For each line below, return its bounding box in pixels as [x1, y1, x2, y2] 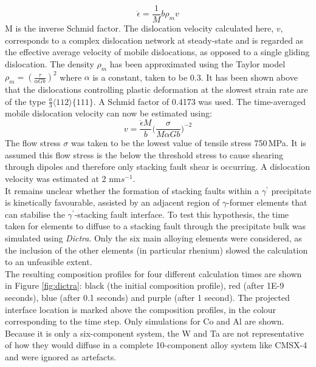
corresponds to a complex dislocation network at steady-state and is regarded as [5, 33, 304, 46]
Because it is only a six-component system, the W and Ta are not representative [5, 326, 304, 339]
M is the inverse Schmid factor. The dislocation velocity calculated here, [5, 22, 274, 35]
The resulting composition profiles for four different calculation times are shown [5, 267, 302, 280]
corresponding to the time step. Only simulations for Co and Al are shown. [5, 315, 284, 328]
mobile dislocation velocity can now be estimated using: [5, 107, 212, 120]
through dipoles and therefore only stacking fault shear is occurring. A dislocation [5, 160, 310, 173]
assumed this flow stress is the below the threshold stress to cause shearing [5, 148, 284, 161]
